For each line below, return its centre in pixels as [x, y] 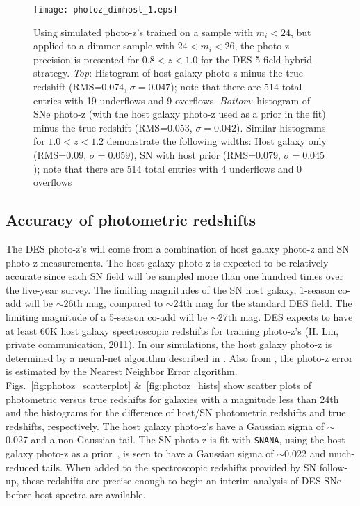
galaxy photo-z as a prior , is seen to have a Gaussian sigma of [140, 453]
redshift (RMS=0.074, [80, 87]
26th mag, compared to [113, 303]
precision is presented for [87, 59]
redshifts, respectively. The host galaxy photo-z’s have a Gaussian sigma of [165, 426]
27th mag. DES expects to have [285, 316]
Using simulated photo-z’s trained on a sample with [144, 32]
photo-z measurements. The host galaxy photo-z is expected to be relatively [167, 262]
